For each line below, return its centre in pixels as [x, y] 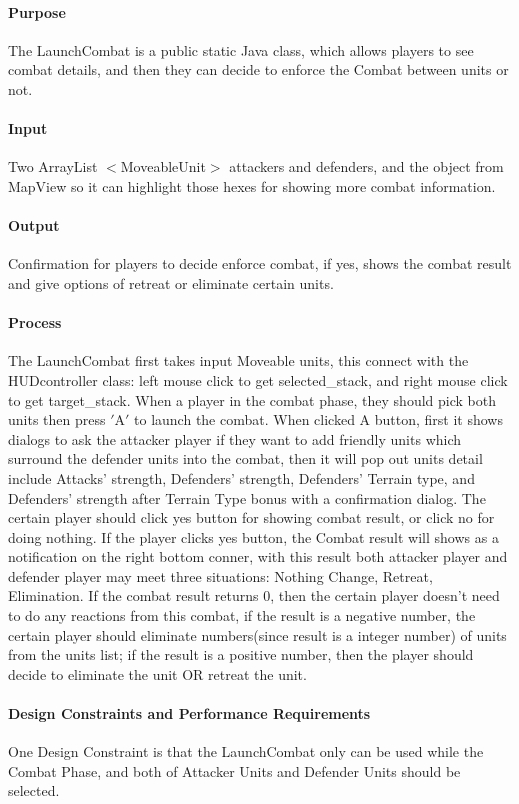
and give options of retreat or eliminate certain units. [171, 282]
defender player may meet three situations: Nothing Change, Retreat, [220, 575]
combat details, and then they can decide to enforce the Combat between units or [258, 69]
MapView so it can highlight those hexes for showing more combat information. [252, 185]
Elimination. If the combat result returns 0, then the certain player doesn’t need [254, 595]
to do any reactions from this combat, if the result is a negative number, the [242, 615]
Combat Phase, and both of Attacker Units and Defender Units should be [234, 770]
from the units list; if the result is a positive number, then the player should [241, 654]
